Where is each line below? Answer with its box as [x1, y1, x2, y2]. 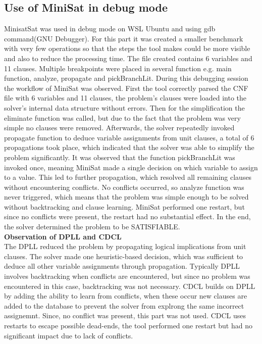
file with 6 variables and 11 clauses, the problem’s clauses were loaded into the [4, 92, 247, 103]
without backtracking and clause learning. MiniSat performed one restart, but [4, 201, 245, 212]
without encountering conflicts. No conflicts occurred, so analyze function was [4, 181, 244, 192]
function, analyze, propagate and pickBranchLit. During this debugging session [4, 73, 248, 83]
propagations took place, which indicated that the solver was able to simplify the [4, 142, 254, 153]
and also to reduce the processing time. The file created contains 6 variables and [4, 53, 252, 63]
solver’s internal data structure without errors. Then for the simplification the [4, 102, 245, 113]
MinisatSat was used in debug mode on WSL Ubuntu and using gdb [4, 23, 216, 34]
